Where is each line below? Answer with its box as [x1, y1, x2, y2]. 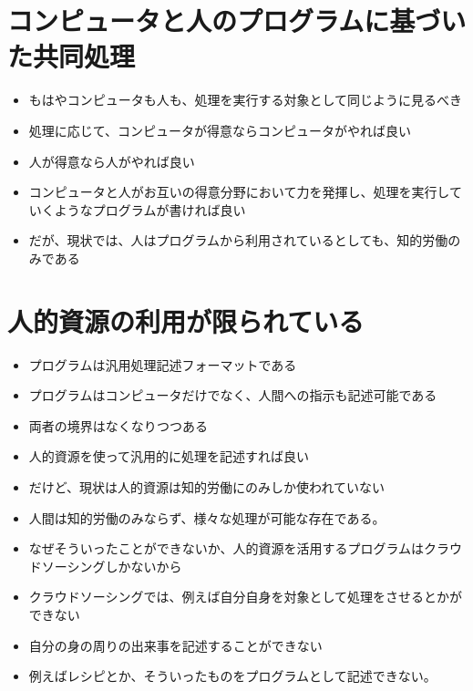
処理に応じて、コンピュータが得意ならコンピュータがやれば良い [28, 120, 412, 139]
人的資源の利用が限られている [7, 302, 365, 339]
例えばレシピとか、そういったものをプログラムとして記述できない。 [28, 666, 437, 686]
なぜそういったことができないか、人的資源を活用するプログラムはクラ [28, 539, 450, 558]
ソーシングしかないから [41, 556, 182, 575]
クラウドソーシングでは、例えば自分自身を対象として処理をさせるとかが [28, 587, 463, 606]
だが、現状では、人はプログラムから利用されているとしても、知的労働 [28, 231, 448, 250]
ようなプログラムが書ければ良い [54, 200, 246, 219]
